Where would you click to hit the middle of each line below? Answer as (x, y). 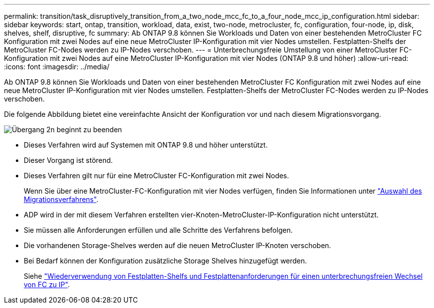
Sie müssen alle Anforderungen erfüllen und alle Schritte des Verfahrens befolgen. (158, 230)
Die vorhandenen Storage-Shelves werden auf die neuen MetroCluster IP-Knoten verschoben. (178, 245)
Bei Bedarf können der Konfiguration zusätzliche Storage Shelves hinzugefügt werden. (165, 261)
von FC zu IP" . (47, 284)
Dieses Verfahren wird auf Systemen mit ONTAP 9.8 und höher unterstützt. (146, 145)
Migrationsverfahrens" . (61, 199)
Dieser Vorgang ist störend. (68, 160)
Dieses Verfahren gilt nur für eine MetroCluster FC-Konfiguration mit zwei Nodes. (157, 176)
